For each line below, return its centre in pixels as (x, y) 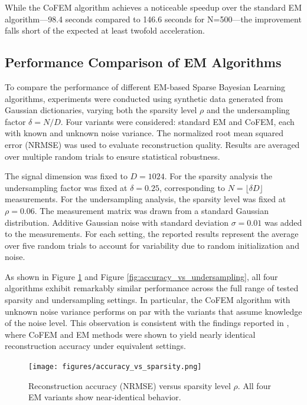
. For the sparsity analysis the (218, 176)
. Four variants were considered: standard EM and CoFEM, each (177, 121)
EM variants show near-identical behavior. (105, 397)
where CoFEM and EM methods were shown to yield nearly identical (130, 334)
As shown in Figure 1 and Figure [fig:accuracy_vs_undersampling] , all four (141, 276)
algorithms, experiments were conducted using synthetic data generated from (144, 98)
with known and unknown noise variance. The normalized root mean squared (144, 133)
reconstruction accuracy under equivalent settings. (95, 346)
